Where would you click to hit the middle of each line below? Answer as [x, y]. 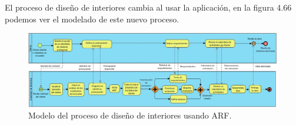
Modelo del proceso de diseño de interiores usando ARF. [130, 115]
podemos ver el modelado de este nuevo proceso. [92, 19]
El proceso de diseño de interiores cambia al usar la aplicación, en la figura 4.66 [148, 7]
